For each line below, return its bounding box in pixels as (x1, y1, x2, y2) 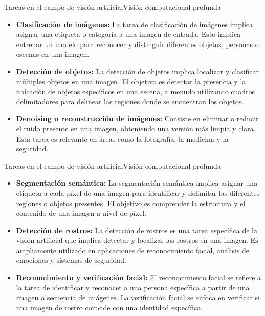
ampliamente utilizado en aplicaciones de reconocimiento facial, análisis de (16, 244, 250, 255)
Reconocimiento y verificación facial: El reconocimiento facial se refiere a (16, 272, 261, 283)
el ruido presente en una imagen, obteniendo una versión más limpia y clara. (16, 123, 256, 133)
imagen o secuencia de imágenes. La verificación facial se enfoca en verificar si (16, 292, 260, 303)
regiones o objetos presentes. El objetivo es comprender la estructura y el (16, 197, 246, 208)
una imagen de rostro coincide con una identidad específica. (16, 302, 203, 312)
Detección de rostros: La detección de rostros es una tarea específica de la (16, 224, 257, 235)
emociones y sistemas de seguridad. (16, 255, 126, 265)
